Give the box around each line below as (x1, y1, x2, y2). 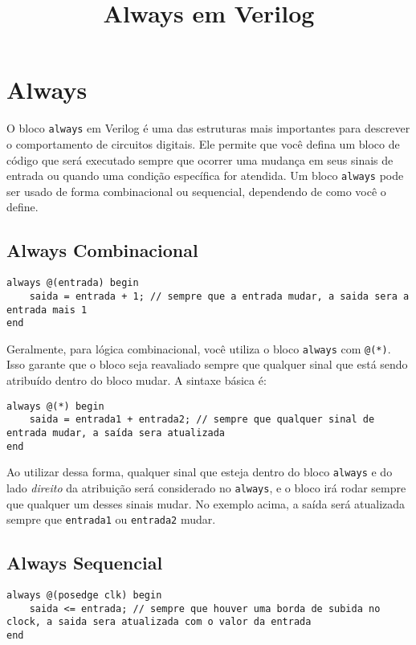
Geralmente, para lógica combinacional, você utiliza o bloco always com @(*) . (6, 340, 391, 357)
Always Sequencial (6, 550, 163, 575)
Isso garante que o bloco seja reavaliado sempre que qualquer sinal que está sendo (6, 356, 408, 373)
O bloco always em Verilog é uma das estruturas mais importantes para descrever (6, 120, 410, 137)
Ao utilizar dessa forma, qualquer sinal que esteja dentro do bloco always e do (6, 463, 393, 480)
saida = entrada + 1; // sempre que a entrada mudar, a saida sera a (29, 290, 410, 302)
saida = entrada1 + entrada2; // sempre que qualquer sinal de (29, 414, 375, 426)
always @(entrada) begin (6, 277, 139, 289)
